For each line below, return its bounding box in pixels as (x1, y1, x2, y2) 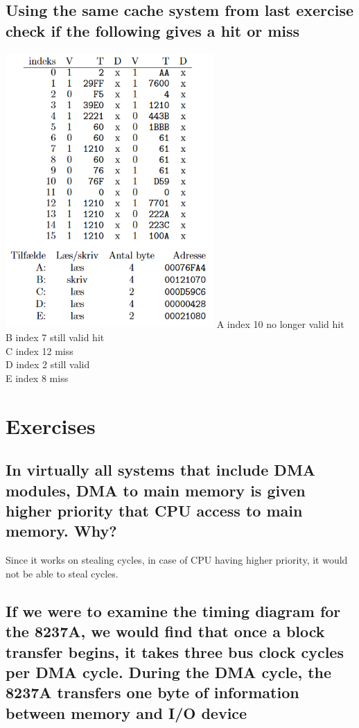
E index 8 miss (6, 370, 69, 385)
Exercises (6, 411, 96, 440)
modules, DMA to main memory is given (6, 479, 306, 501)
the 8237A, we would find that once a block (6, 621, 325, 642)
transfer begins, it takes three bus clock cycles (6, 641, 344, 662)
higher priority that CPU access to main (6, 499, 303, 521)
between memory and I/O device (6, 702, 247, 723)
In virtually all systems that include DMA (6, 459, 316, 480)
